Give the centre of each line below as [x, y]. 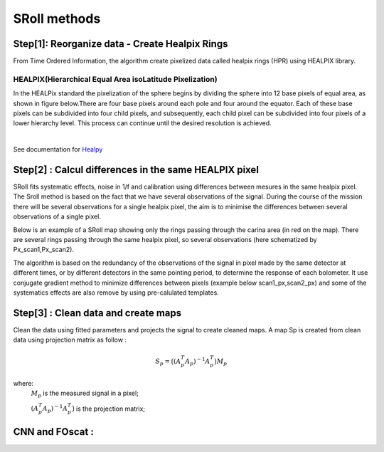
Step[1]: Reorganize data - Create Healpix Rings [121, 44]
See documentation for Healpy [58, 149]
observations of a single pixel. [57, 216]
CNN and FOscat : [53, 432]
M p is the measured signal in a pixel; [85, 394]
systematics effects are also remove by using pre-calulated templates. [116, 293]
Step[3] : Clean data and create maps [97, 313]
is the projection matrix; [111, 409]
